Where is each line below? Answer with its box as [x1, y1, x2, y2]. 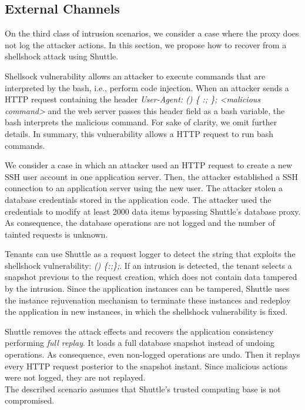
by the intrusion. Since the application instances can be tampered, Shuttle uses [5, 282, 290, 295]
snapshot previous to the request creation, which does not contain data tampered [5, 271, 297, 283]
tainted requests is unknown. [5, 228, 108, 240]
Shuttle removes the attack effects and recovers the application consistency [5, 325, 274, 337]
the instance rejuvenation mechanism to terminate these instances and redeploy [5, 294, 291, 306]
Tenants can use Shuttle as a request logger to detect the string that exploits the [5, 248, 296, 260]
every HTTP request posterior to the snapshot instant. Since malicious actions [5, 359, 288, 372]
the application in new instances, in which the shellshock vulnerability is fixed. [5, 305, 288, 318]
